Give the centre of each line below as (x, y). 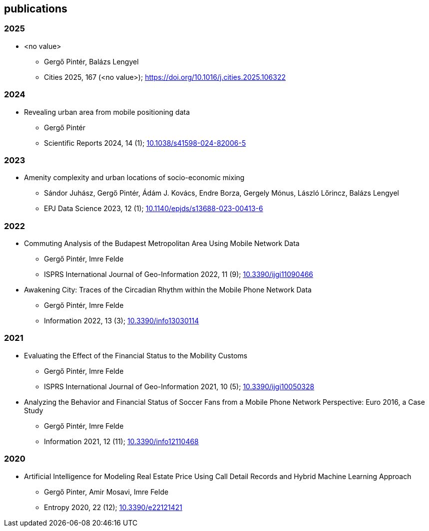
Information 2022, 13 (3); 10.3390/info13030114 (122, 321)
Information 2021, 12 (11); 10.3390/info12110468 (121, 441)
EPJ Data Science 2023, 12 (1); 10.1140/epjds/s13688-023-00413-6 (154, 209)
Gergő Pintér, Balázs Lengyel (91, 61)
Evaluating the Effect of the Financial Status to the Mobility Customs (136, 355)
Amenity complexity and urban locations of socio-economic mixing (134, 178)
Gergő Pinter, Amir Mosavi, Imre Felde (106, 492)
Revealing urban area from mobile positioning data (107, 112)
